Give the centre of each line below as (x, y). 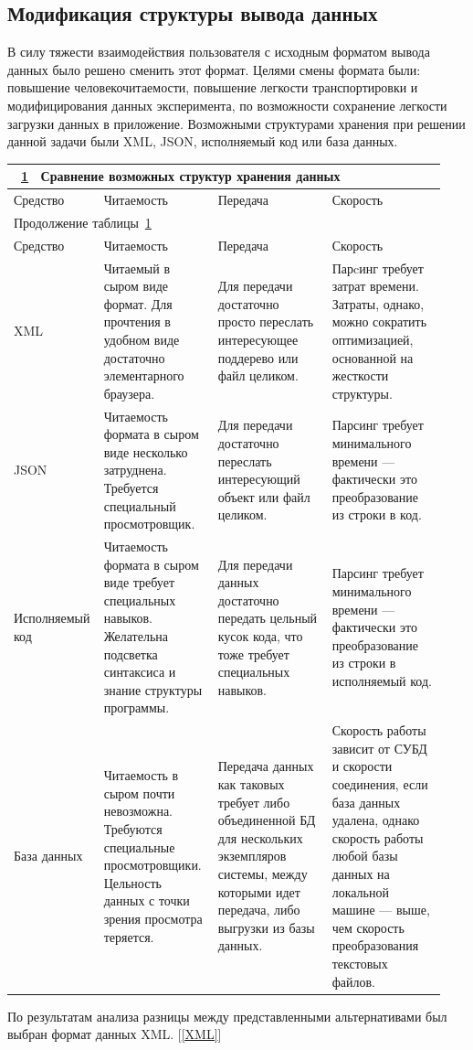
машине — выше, (381, 910)
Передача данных (266, 766)
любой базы (365, 856)
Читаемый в (137, 268)
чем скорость (368, 927)
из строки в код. (377, 514)
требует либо (254, 802)
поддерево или (258, 357)
